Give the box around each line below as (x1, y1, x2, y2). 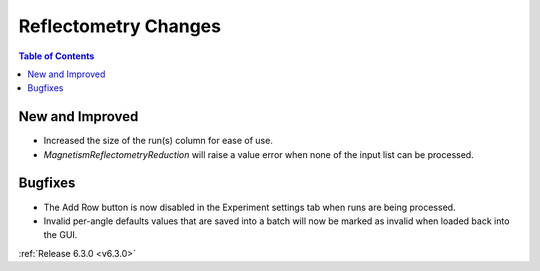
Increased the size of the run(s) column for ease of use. (43, 135, 274, 147)
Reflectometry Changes (18, 15, 222, 37)
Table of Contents (18, 50, 95, 62)
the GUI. (43, 229, 78, 241)
